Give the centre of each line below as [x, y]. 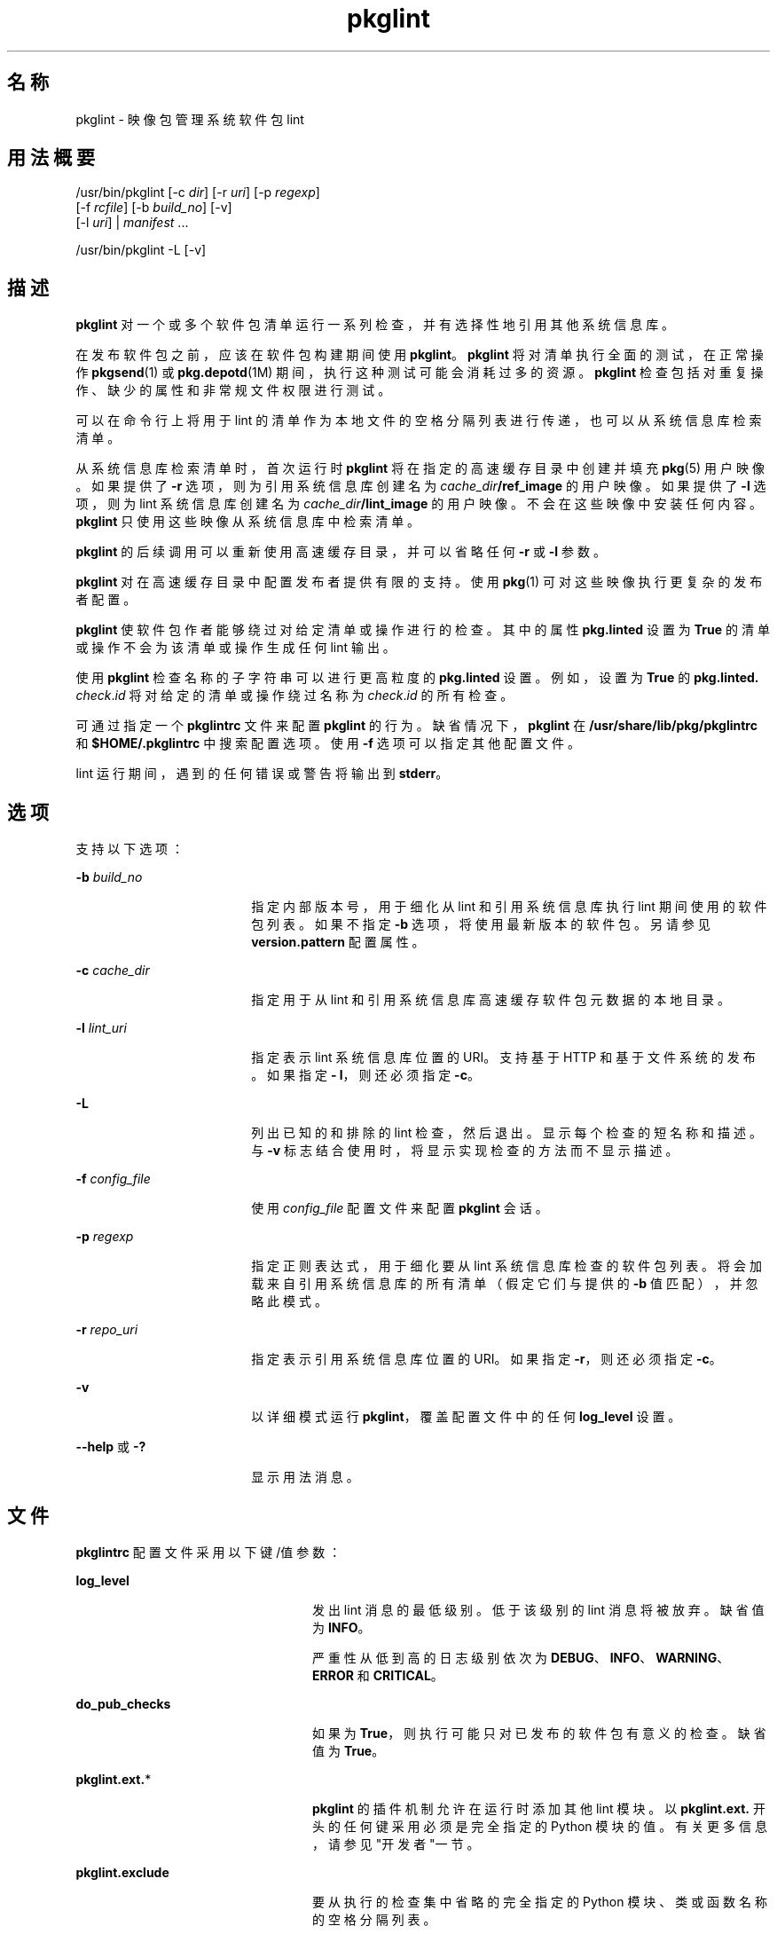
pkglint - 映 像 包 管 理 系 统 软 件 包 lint [190, 119]
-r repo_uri [107, 1330]
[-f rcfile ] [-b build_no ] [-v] [154, 208]
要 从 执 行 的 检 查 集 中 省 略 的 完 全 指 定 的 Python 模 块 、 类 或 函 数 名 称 [540, 1901]
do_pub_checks [123, 1703]
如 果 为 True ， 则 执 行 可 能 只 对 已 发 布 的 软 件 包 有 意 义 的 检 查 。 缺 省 [539, 1733]
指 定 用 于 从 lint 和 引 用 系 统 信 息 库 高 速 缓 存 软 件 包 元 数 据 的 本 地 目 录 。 [491, 1000]
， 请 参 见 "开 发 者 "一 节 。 [396, 1844]
